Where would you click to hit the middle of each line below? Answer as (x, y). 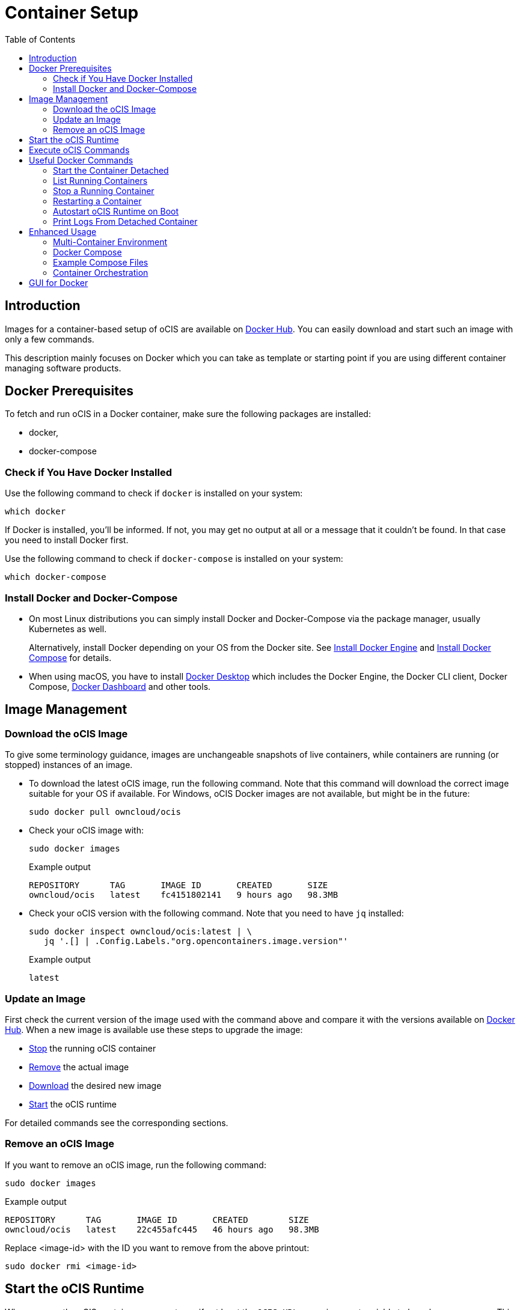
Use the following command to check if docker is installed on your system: (154, 493)
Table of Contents (40, 39)
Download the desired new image (95, 1085)
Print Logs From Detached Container (125, 221)
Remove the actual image (79, 1067)
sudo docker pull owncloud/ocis (105, 812)
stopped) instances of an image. (69, 765)
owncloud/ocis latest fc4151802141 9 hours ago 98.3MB (184, 895)
